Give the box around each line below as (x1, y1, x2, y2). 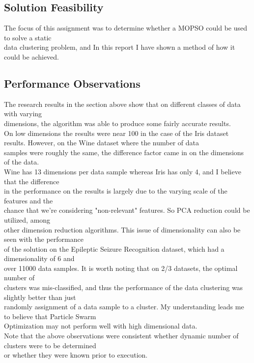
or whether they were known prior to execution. (4, 350, 148, 360)
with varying (4, 108, 42, 119)
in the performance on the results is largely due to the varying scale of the (4, 186, 227, 196)
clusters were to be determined (4, 340, 96, 350)
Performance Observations (4, 75, 141, 91)
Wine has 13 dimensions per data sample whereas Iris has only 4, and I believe (4, 166, 241, 176)
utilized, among (4, 214, 51, 225)
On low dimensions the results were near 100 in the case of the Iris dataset (4, 128, 229, 138)
